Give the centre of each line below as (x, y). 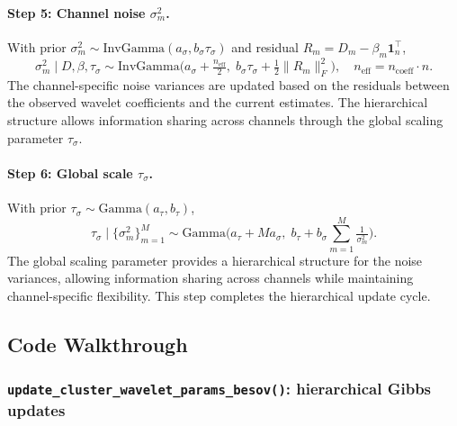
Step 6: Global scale (70, 172)
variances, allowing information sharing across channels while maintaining (211, 278)
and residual (265, 46)
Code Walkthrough (98, 344)
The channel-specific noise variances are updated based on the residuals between (228, 84)
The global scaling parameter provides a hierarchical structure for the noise (215, 260)
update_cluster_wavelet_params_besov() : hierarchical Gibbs (220, 389)
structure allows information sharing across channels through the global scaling (225, 120)
